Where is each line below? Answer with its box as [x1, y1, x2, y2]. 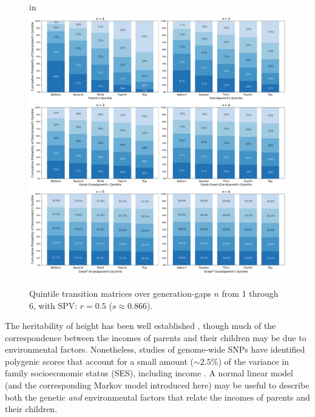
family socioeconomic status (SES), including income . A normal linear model [5, 367, 293, 379]
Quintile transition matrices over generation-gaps [29, 286, 211, 299]
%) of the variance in [211, 354, 290, 367]
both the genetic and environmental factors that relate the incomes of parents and [5, 390, 310, 403]
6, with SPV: [29, 299, 78, 311]
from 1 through [222, 286, 279, 299]
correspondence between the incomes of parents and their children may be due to [5, 331, 307, 344]
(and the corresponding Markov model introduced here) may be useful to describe [5, 379, 310, 392]
